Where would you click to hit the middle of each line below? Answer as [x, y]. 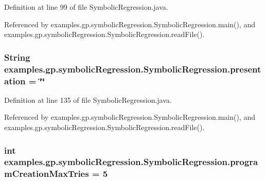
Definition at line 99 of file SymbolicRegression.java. [86, 7]
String [17, 57]
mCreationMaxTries [47, 174]
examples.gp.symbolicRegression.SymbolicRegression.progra [131, 162]
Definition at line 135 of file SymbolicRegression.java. [88, 99]
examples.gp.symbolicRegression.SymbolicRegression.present [133, 69]
